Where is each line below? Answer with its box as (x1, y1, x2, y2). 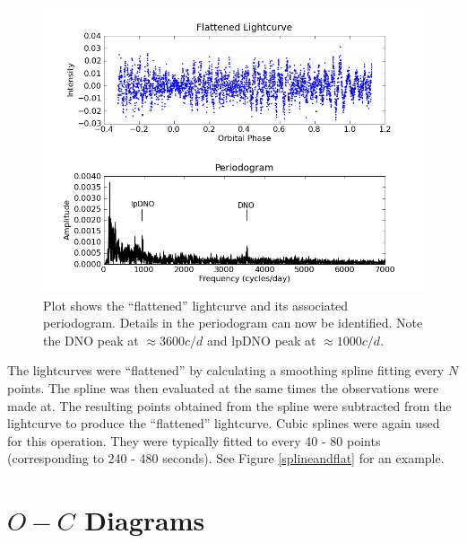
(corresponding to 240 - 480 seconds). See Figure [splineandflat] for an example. (7, 449, 445, 468)
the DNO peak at (43, 330, 139, 349)
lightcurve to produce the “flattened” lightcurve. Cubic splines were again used (7, 414, 440, 433)
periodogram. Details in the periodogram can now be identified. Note (43, 313, 423, 332)
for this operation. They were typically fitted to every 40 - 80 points (7, 431, 381, 450)
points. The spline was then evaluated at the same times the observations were (7, 378, 439, 397)
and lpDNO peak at (207, 330, 316, 349)
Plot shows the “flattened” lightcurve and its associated (43, 295, 349, 314)
